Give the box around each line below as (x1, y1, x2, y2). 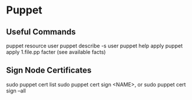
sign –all (6, 87, 27, 94)
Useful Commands (6, 27, 76, 37)
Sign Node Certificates (6, 65, 92, 75)
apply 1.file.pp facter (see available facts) (6, 49, 106, 56)
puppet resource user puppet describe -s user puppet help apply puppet (6, 42, 183, 49)
